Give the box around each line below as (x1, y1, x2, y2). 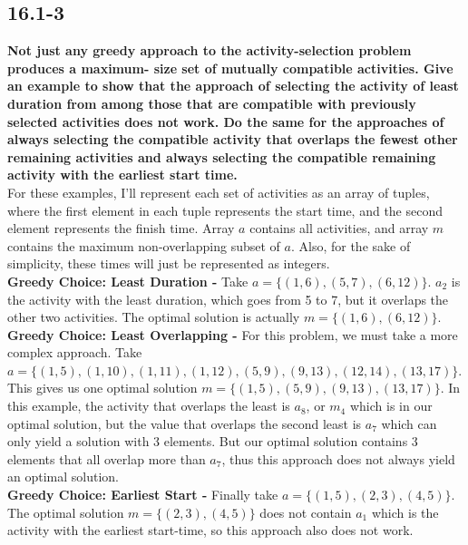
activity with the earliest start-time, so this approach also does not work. (7, 521, 414, 540)
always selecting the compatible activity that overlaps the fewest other (7, 130, 458, 149)
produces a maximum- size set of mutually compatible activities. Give (7, 58, 453, 77)
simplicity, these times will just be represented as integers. (7, 254, 330, 273)
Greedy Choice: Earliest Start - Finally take (7, 485, 278, 504)
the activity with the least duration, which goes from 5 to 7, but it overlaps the (7, 289, 449, 308)
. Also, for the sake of (290, 236, 411, 255)
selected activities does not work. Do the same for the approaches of (7, 112, 444, 131)
